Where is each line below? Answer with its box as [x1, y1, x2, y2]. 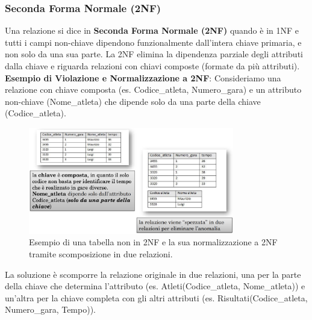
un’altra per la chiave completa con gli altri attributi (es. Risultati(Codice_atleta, [5, 291, 308, 304]
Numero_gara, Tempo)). [5, 303, 96, 316]
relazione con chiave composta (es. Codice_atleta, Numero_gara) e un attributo [5, 83, 302, 96]
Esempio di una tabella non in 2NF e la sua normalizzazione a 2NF [29, 236, 278, 248]
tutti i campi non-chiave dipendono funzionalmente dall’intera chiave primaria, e [5, 36, 302, 48]
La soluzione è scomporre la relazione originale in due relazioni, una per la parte [5, 268, 301, 280]
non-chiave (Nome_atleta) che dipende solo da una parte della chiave [5, 95, 261, 107]
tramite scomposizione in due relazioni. [29, 248, 173, 260]
